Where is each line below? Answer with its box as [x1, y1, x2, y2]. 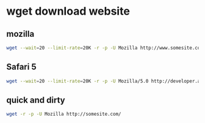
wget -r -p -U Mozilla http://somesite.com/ [6, 111, 121, 117]
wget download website [6, 4, 130, 18]
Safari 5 [6, 62, 37, 72]
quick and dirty [6, 95, 65, 105]
